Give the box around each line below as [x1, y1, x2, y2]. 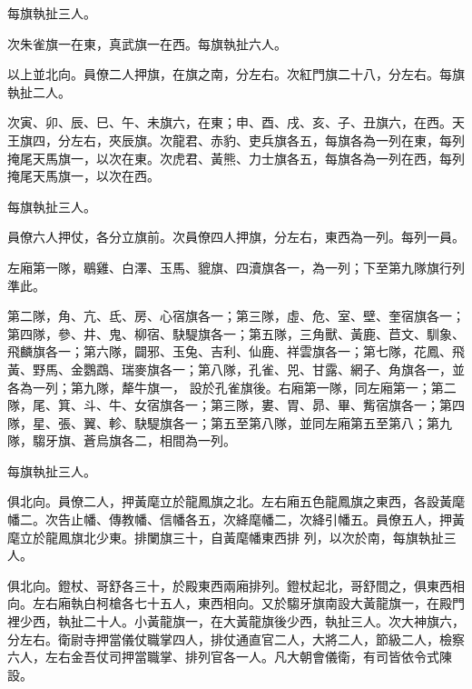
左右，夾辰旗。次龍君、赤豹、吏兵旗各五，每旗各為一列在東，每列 [70, 130, 465, 149]
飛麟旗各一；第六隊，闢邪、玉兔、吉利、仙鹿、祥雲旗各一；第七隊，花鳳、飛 [7, 342, 465, 361]
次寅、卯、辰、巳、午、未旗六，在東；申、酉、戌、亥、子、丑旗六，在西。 [7, 113, 452, 132]
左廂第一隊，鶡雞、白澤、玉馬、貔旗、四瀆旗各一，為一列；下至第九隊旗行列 [7, 257, 465, 276]
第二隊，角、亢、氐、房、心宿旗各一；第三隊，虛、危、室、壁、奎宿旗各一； [7, 306, 465, 325]
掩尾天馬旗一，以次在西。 [7, 166, 160, 185]
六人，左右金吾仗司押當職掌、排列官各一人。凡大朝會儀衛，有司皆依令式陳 [7, 647, 452, 666]
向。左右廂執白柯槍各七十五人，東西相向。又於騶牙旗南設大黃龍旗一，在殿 [7, 594, 452, 613]
